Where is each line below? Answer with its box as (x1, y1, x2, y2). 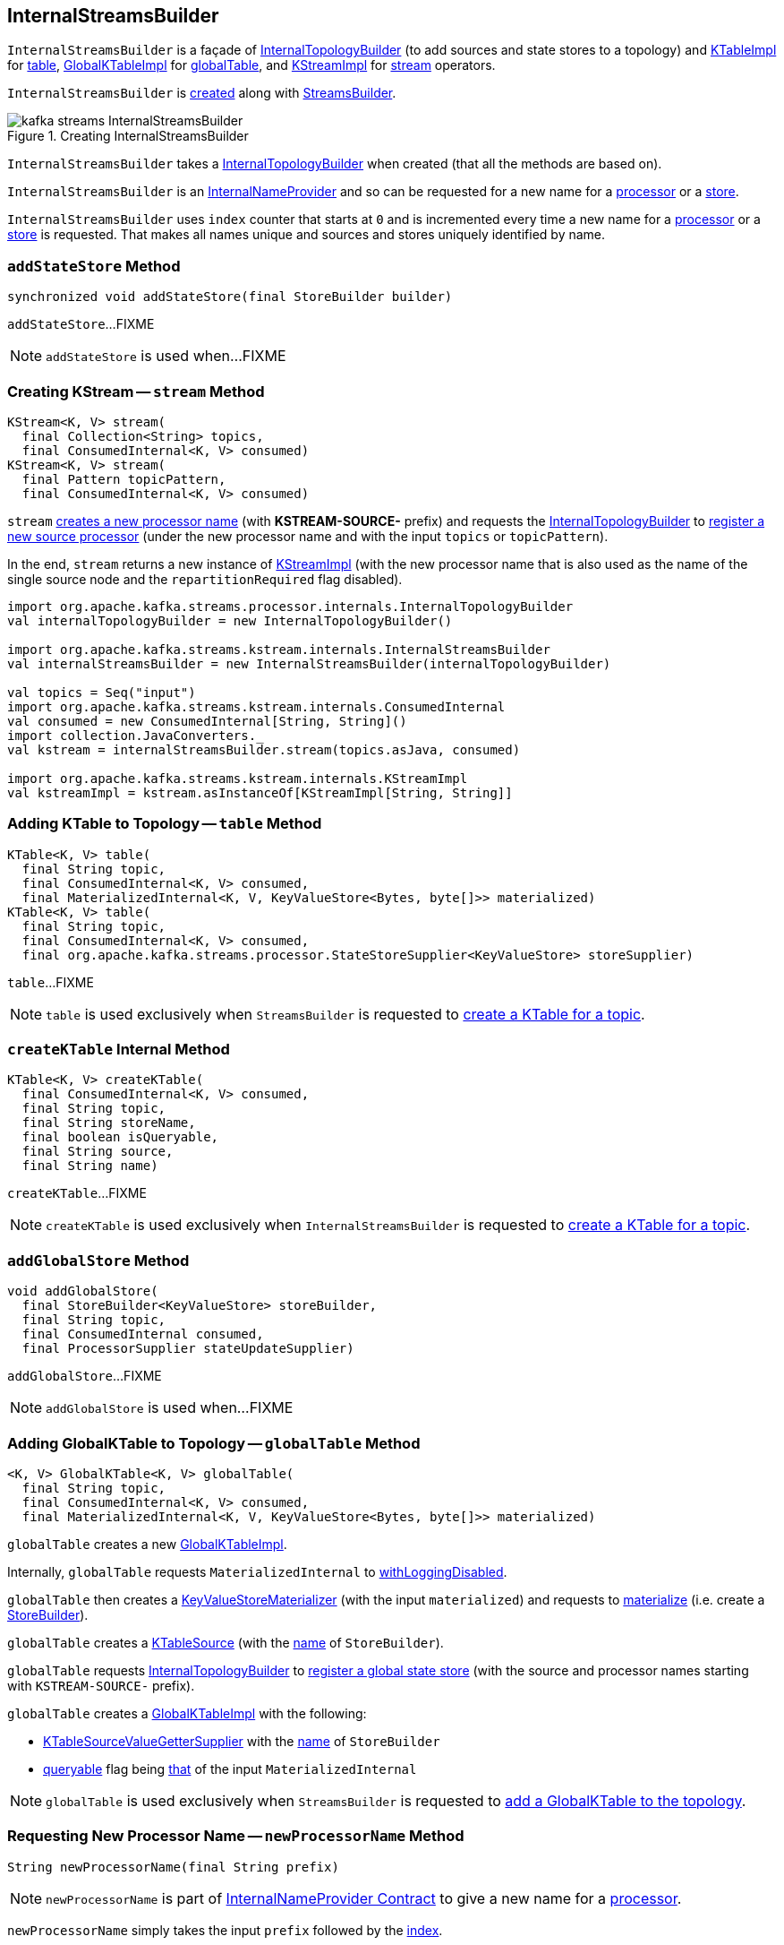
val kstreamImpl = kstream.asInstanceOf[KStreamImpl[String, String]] (7, 785, 513, 800)
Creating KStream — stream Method (7, 382, 265, 400)
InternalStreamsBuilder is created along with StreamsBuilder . (7, 85, 396, 101)
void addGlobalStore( (7, 1284, 158, 1299)
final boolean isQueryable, (21, 1130, 219, 1145)
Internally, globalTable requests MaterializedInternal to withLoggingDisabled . (7, 1563, 507, 1579)
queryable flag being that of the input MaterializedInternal (43, 1760, 417, 1777)
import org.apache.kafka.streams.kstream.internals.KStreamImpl (7, 770, 468, 786)
